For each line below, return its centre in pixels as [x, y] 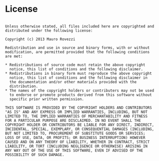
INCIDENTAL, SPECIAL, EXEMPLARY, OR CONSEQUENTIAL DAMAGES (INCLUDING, [79, 129]
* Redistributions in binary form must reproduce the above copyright [79, 73]
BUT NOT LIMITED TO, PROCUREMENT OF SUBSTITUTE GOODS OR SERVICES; [75, 133]
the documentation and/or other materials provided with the [73, 82]
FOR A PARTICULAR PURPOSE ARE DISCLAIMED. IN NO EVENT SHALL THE [73, 120]
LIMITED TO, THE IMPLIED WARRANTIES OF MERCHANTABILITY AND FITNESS [76, 116]
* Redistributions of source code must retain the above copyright [75, 65]
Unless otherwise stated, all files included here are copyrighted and [79, 26]
